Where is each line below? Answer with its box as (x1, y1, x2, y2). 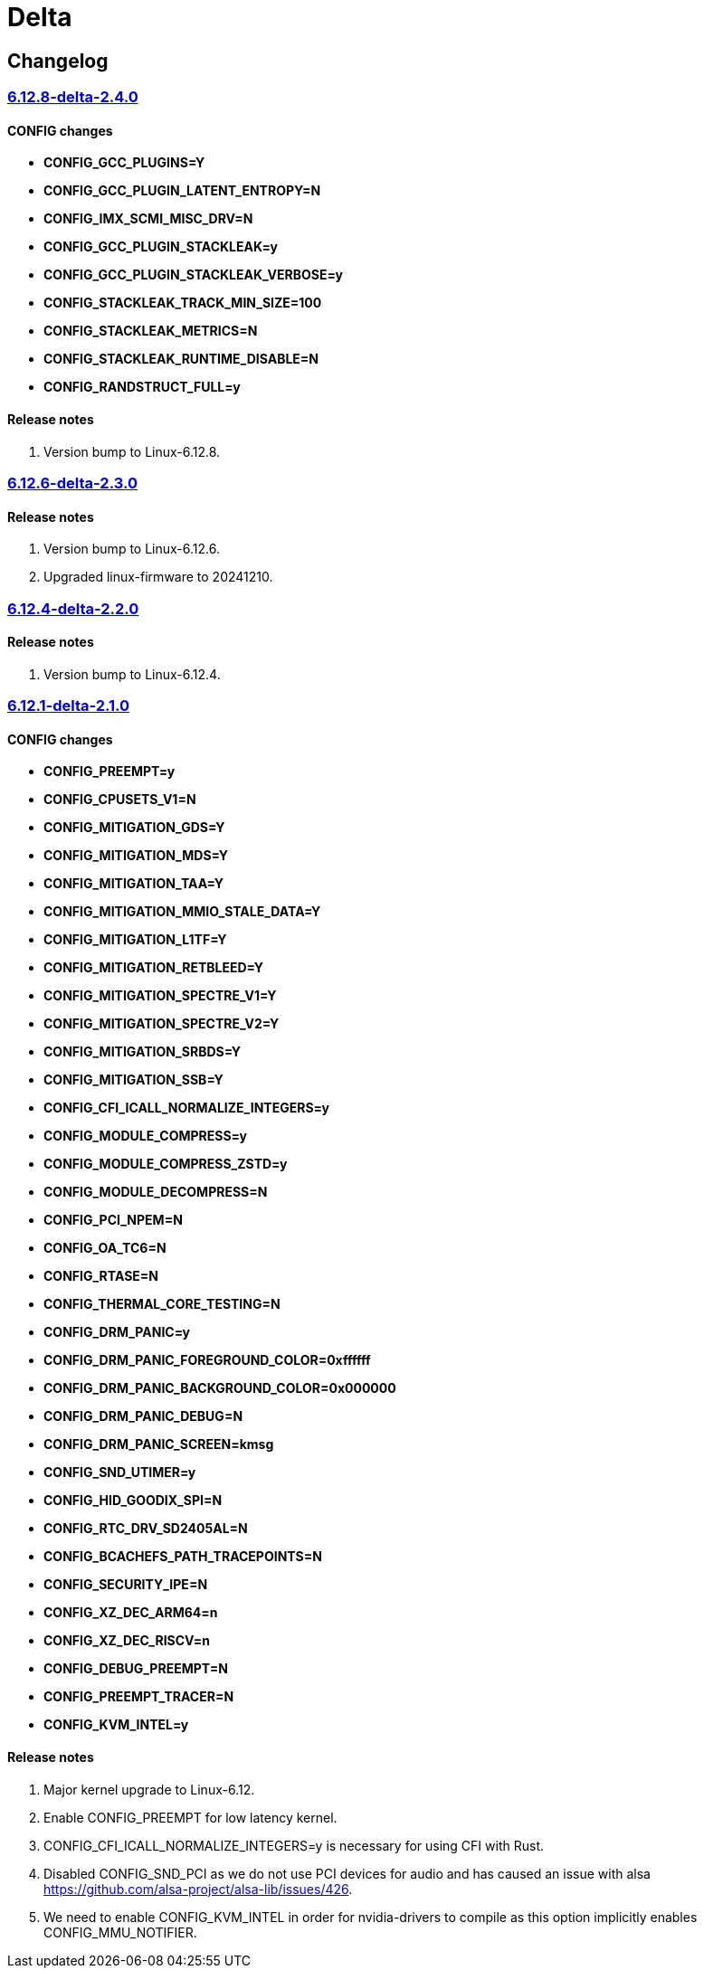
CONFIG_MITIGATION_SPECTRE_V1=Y (43, 988, 277, 1004)
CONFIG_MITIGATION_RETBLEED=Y (43, 960, 263, 976)
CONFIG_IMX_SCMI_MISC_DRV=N (43, 211, 253, 227)
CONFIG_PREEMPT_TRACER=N (43, 1689, 234, 1705)
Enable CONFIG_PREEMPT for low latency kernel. (43, 1809, 338, 1825)
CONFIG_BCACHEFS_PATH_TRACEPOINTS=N (43, 1549, 322, 1565)
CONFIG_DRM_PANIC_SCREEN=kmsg (43, 1436, 274, 1453)
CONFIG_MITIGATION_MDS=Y (43, 848, 228, 864)
